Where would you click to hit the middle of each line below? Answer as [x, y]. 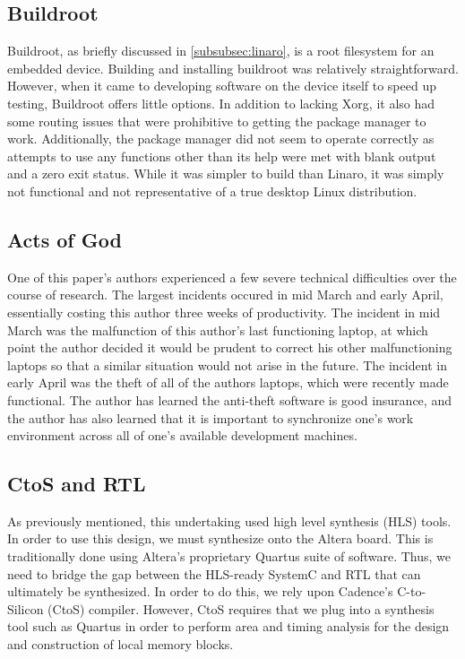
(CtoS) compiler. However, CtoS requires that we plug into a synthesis [241, 608]
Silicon [26, 608]
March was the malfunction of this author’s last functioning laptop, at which [218, 329]
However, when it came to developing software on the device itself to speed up [222, 86]
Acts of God [65, 239]
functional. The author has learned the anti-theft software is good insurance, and [229, 399]
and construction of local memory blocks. [121, 644]
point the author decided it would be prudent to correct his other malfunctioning [230, 347]
